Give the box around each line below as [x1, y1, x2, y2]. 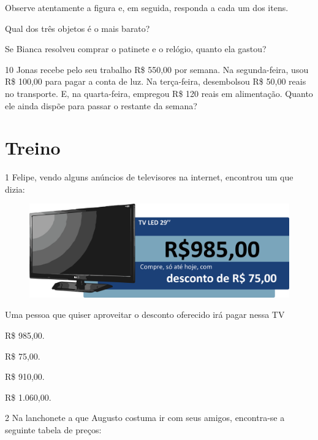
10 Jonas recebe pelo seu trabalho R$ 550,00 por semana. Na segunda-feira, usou [5, 63, 309, 75]
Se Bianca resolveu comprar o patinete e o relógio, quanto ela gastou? [5, 42, 267, 55]
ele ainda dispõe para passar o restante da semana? [5, 99, 197, 112]
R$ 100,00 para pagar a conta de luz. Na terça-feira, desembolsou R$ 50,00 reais [5, 75, 306, 88]
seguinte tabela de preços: [5, 423, 102, 436]
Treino [5, 135, 61, 160]
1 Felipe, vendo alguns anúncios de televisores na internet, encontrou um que [5, 171, 293, 183]
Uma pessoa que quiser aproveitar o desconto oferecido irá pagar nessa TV [5, 308, 285, 321]
